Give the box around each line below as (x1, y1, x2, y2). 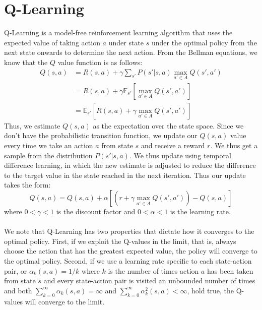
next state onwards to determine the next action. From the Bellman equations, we (4, 47, 257, 57)
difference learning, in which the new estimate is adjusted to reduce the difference (4, 160, 256, 170)
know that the (4, 56, 48, 67)
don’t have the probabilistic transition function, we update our (4, 130, 198, 141)
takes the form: (4, 179, 51, 190)
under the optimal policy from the (151, 37, 257, 47)
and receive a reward (141, 140, 205, 150)
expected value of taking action (4, 37, 100, 47)
